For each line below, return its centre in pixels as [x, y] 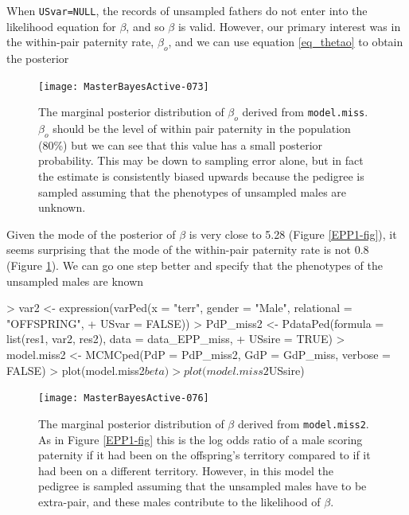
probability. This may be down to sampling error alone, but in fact [201, 160]
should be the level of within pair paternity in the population [202, 129]
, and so [145, 26]
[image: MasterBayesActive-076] [124, 398]
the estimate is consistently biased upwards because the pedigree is [201, 176]
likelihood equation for [61, 26]
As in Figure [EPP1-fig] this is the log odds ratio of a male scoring [201, 439]
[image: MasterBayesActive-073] [124, 86]
